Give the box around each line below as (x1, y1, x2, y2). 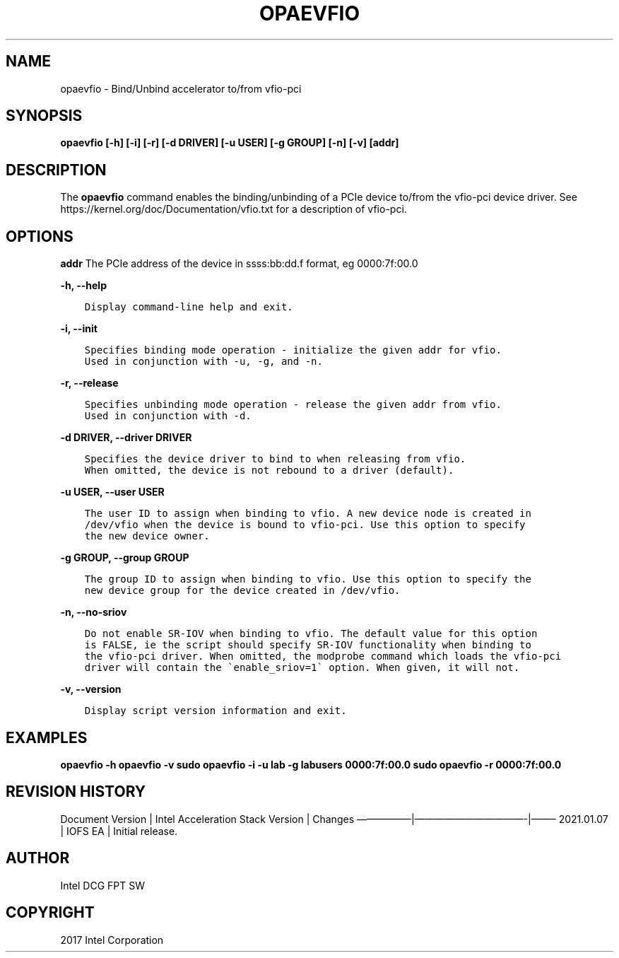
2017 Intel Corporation (60, 933, 164, 946)
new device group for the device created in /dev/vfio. (84, 585, 401, 597)
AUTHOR (6, 849, 70, 868)
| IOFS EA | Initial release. (60, 824, 178, 837)
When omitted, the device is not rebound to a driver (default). (84, 465, 454, 477)
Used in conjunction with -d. (84, 410, 252, 422)
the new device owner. (84, 530, 210, 542)
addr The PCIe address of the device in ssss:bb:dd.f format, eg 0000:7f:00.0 (60, 257, 418, 270)
